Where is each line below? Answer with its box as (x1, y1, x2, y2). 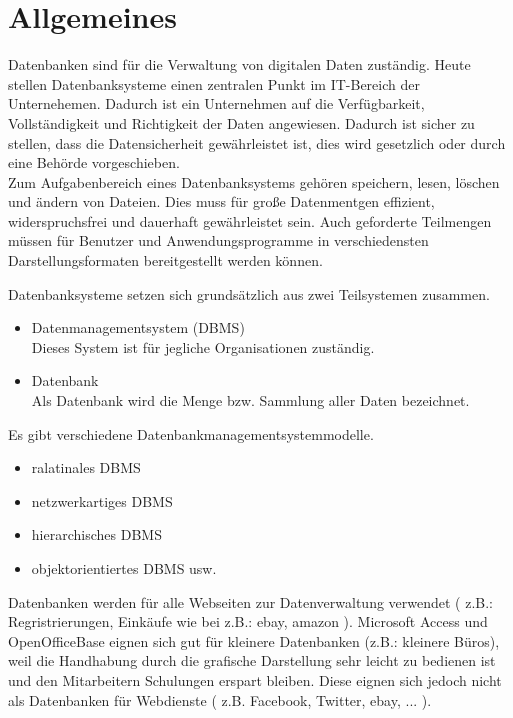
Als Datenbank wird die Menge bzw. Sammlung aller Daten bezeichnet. (31, 390, 470, 411)
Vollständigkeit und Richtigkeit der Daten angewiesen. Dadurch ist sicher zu (8, 112, 475, 133)
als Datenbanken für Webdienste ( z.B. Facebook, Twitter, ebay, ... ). (8, 689, 432, 710)
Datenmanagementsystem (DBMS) (31, 317, 245, 338)
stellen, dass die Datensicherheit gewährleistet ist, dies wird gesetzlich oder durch (8, 132, 506, 153)
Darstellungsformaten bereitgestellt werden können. (8, 250, 323, 271)
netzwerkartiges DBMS (31, 490, 173, 511)
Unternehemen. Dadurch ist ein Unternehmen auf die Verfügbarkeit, (8, 93, 425, 114)
